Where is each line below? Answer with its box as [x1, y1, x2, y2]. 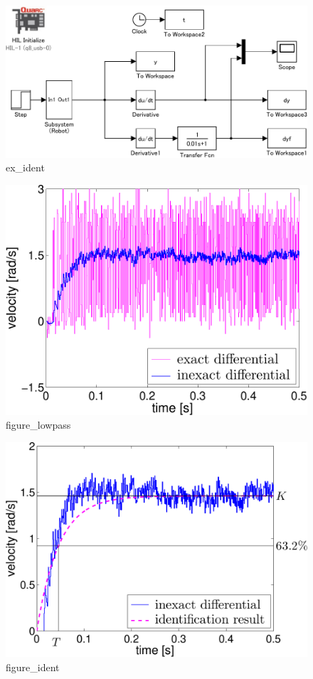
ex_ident [6, 160, 45, 175]
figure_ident [6, 659, 60, 674]
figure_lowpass [6, 417, 71, 432]
